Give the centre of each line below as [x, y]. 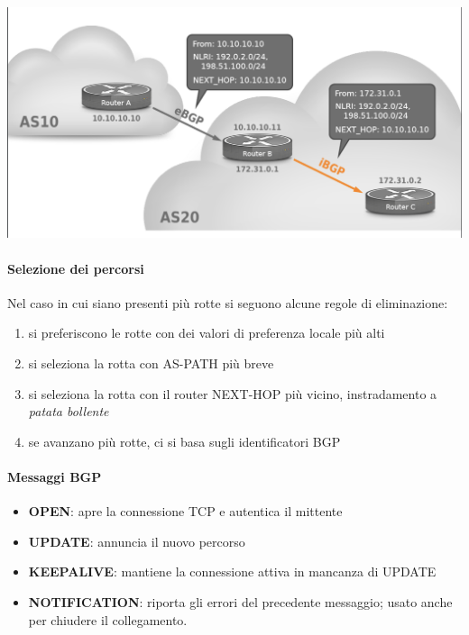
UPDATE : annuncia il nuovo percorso [137, 541]
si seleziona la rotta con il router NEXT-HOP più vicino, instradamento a [233, 393]
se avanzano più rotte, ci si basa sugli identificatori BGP [184, 441]
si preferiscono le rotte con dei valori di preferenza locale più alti [207, 333]
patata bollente [69, 411]
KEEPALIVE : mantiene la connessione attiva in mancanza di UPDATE [232, 571]
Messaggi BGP [55, 476]
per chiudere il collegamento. [108, 619]
